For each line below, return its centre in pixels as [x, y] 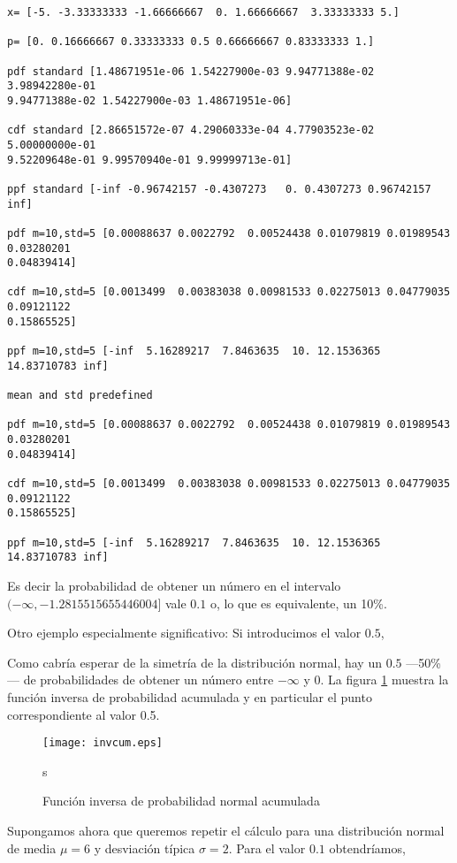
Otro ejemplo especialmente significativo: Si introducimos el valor [184, 633]
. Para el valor [267, 848]
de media [32, 848]
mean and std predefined [80, 396]
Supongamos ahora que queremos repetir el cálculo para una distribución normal [226, 830]
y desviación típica [145, 848]
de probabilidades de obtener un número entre [149, 680]
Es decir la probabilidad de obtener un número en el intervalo [174, 585]
